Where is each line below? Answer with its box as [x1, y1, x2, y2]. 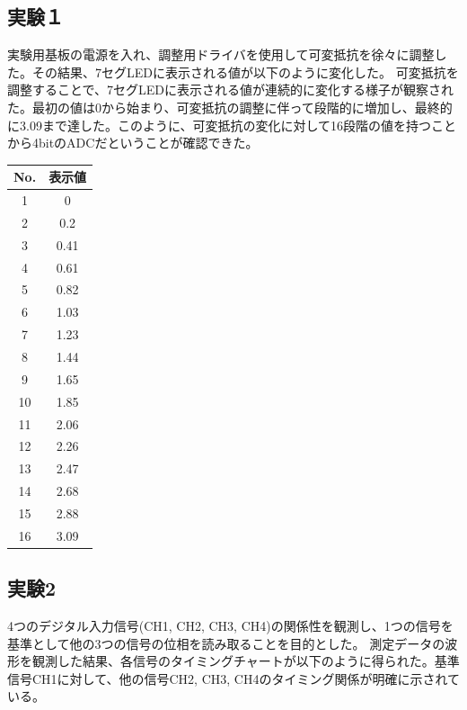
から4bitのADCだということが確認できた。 [7, 133, 259, 152]
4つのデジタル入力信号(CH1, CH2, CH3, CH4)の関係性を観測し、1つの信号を [7, 616, 454, 635]
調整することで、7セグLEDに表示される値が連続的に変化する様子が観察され [7, 80, 454, 99]
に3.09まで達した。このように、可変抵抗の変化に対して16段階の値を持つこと [7, 115, 457, 134]
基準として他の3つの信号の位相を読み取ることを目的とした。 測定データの [7, 634, 445, 652]
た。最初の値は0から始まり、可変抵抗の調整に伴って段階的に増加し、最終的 [7, 97, 453, 116]
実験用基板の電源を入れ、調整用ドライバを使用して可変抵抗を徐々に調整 [7, 45, 435, 64]
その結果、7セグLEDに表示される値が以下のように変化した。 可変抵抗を [31, 62, 459, 81]
